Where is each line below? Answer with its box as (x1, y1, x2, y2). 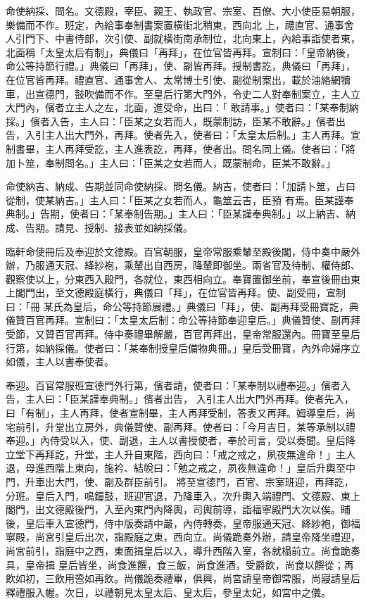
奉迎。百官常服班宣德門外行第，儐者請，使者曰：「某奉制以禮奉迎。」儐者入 (6, 377, 351, 392)
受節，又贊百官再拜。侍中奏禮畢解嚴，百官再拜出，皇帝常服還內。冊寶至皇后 (6, 327, 360, 341)
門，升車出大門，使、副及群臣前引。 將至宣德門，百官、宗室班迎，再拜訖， (6, 474, 354, 489)
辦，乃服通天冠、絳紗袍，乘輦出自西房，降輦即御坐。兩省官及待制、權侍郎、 (6, 258, 360, 272)
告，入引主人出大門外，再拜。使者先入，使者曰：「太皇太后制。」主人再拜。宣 (6, 127, 360, 142)
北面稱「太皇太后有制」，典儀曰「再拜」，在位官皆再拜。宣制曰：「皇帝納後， (6, 44, 355, 59)
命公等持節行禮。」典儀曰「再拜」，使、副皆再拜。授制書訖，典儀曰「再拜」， (6, 58, 355, 73)
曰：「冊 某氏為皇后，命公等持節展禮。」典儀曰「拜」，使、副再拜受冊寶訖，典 (6, 298, 359, 313)
